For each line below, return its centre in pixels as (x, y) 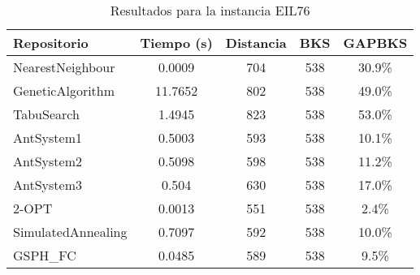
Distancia (256, 43)
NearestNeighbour (64, 67)
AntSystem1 (48, 137)
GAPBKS (375, 43)
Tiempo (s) (176, 43)
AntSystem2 (48, 161)
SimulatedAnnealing (70, 232)
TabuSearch (46, 114)
